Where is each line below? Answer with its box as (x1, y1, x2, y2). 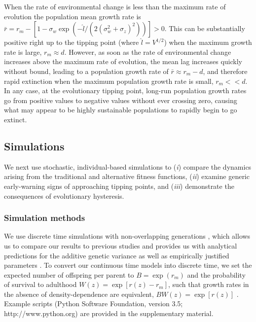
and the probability (187, 269, 246, 280)
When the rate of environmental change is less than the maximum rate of (4, 1, 226, 11)
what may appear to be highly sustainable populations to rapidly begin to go (4, 105, 237, 115)
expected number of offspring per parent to (4, 269, 134, 280)
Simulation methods (4, 212, 85, 224)
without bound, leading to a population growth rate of (4, 66, 169, 76)
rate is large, (4, 46, 42, 57)
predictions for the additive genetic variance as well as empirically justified (4, 250, 229, 260)
